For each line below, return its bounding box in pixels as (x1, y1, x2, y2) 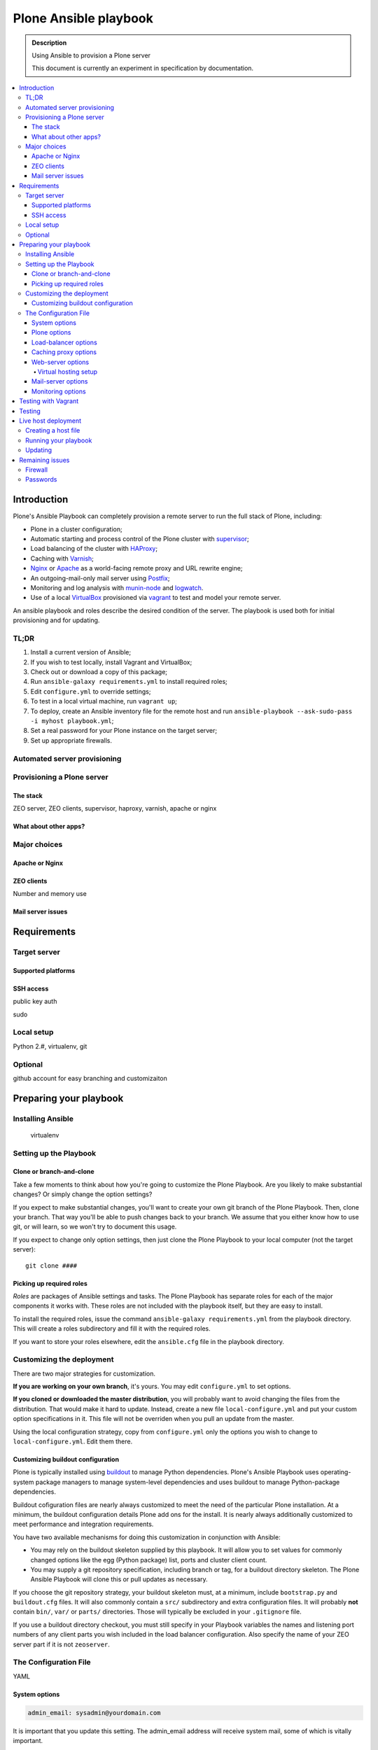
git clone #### (25, 1261, 78, 1270)
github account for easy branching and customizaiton (13, 1074, 168, 1082)
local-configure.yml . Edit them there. (13, 1437, 133, 1445)
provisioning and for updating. (13, 616, 100, 624)
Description (31, 38, 67, 47)
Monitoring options (31, 387, 87, 395)
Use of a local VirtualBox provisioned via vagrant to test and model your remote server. (30, 594, 281, 602)
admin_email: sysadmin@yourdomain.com (27, 1709, 161, 1716)
